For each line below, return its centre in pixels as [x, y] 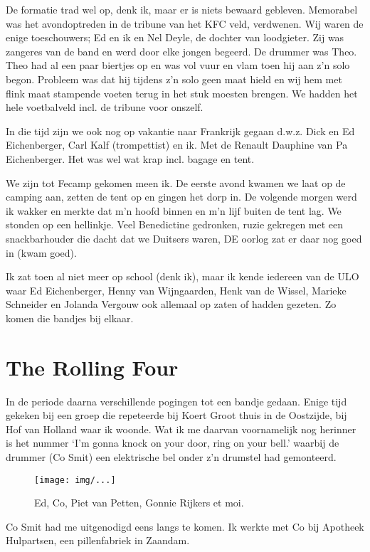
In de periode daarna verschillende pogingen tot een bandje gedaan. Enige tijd [176, 401]
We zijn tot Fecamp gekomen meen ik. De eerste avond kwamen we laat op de [176, 182]
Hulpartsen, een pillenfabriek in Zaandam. [98, 540]
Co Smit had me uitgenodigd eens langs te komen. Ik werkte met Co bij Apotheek [185, 526]
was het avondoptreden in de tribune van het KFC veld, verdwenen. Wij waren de [185, 23]
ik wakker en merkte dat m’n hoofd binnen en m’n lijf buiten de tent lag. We [174, 210]
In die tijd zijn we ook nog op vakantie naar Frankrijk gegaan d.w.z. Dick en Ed [180, 131]
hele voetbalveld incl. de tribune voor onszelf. [105, 107]
